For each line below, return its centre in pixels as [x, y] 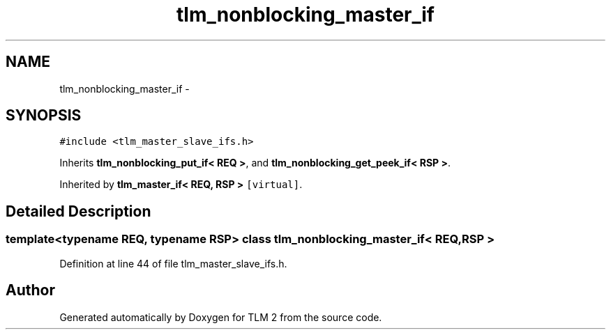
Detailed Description [78, 211]
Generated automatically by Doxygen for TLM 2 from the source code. [221, 317]
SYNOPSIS [44, 116]
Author [30, 290]
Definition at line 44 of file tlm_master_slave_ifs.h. [173, 263]
